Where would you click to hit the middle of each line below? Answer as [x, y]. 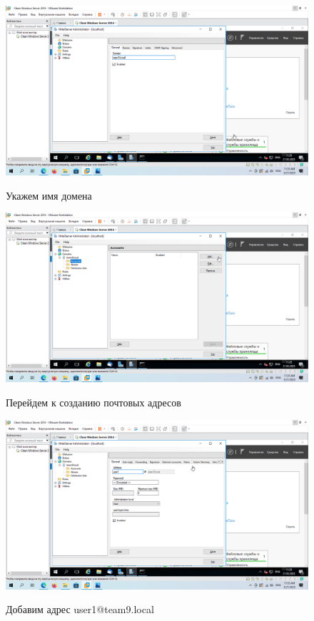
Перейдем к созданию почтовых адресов [93, 402]
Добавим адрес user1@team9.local [80, 609]
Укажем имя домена [49, 195]
